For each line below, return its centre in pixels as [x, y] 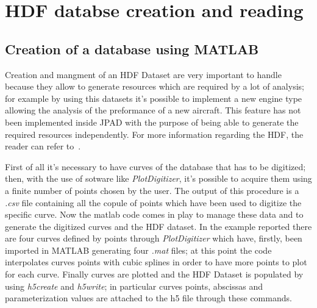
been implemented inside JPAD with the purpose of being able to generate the [152, 122]
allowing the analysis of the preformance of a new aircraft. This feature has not [153, 110]
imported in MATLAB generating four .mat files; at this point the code [138, 250]
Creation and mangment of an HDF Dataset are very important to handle [143, 74]
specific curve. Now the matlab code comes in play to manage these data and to [154, 214]
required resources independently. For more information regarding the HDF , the [154, 134]
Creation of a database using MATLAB [132, 48]
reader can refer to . [43, 146]
